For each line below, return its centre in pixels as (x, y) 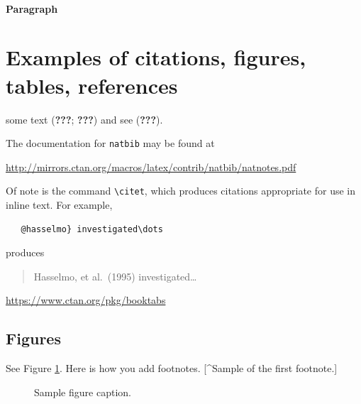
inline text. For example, (59, 204)
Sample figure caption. (83, 392)
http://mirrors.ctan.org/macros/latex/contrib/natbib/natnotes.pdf (151, 166)
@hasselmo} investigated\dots (92, 229)
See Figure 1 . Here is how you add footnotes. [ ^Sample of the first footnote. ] (172, 368)
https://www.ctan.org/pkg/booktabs (86, 300)
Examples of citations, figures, (156, 57)
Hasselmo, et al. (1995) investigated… (115, 276)
